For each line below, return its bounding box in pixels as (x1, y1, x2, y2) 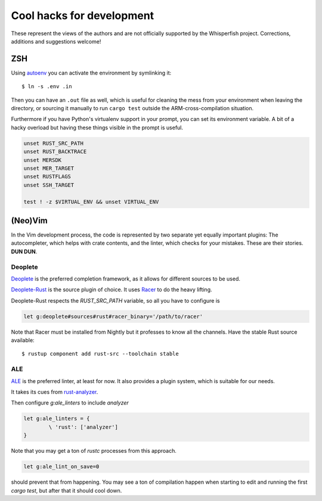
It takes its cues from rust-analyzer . (11, 388, 98, 396)
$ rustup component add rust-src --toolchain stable (21, 350, 179, 357)
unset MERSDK (23, 157, 62, 163)
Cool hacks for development (11, 9, 154, 22)
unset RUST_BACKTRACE (23, 148, 87, 155)
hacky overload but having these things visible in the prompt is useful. (11, 124, 184, 131)
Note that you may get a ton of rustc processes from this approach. (11, 447, 177, 455)
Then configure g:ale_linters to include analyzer (11, 399, 129, 406)
